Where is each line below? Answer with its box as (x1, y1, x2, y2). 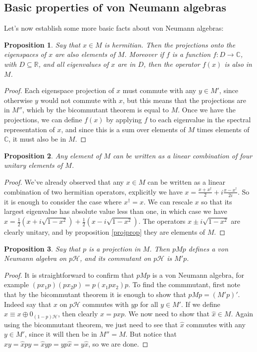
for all (140, 299, 158, 309)
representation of (4, 124, 55, 134)
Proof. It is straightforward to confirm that (4, 269, 134, 280)
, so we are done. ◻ (88, 338, 149, 349)
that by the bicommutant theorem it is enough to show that (4, 289, 186, 299)
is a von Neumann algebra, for (152, 269, 245, 280)
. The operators (138, 216, 186, 226)
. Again (231, 308, 254, 319)
